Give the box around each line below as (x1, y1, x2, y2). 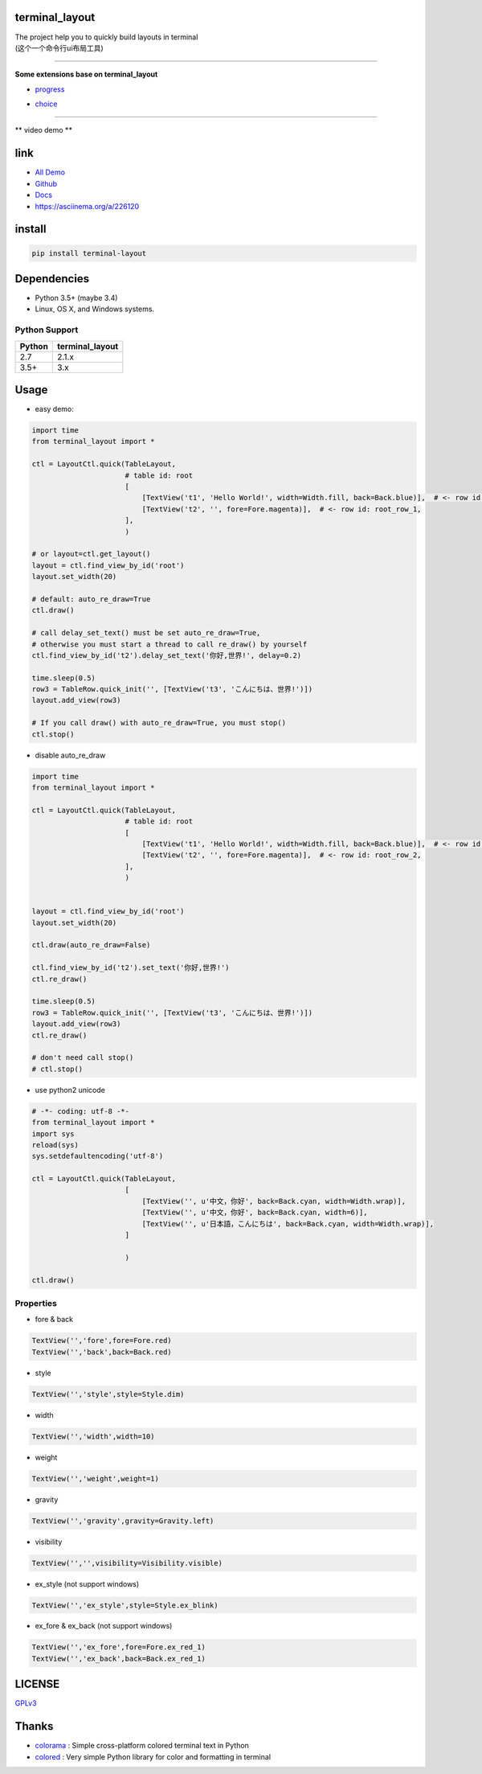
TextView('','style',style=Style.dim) (31, 1390, 185, 1398)
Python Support (14, 324, 79, 335)
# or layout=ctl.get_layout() (31, 549, 151, 559)
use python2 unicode (35, 1085, 106, 1094)
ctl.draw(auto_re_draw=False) (31, 941, 151, 950)
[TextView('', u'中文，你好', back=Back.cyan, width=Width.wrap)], (141, 1197, 406, 1205)
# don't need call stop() (31, 1053, 134, 1062)
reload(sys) (31, 1140, 80, 1149)
